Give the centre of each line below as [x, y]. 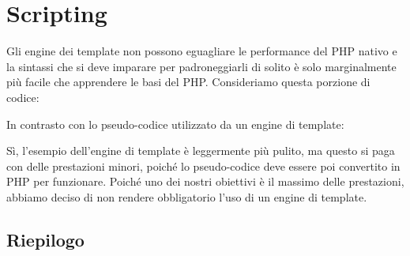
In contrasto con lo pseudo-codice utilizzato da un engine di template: [175, 124]
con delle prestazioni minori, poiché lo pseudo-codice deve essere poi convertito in [203, 166]
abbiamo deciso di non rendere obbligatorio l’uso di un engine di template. [187, 196]
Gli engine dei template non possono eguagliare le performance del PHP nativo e [202, 51]
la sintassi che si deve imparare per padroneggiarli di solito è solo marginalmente [201, 66]
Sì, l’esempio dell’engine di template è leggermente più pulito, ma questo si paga [201, 151]
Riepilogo [45, 239]
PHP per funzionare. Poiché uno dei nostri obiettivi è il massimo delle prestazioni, [205, 181]
